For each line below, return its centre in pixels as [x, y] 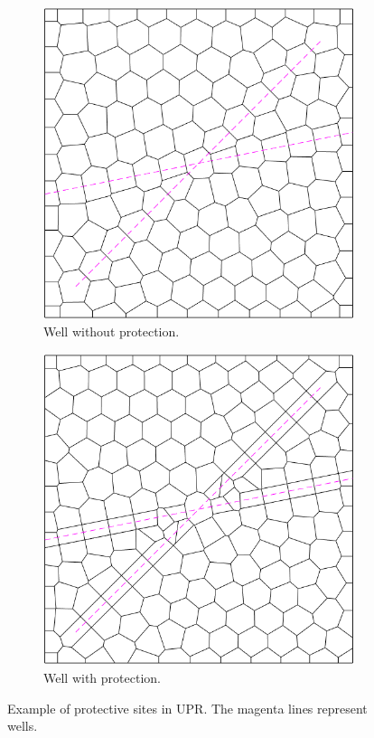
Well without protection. [112, 331]
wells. [23, 726]
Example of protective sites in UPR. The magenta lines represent [187, 708]
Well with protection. [102, 678]
